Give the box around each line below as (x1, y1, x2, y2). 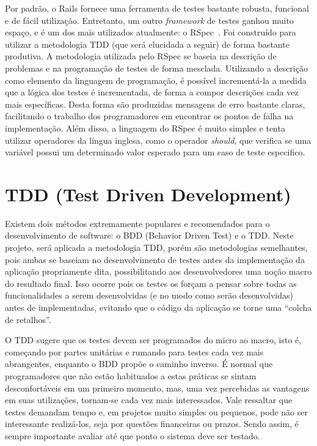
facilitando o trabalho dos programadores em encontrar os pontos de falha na (5, 110, 294, 122)
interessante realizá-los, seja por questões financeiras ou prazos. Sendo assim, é (5, 417, 299, 430)
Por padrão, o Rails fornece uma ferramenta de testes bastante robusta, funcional (5, 2, 310, 14)
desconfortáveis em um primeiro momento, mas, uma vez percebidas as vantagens (5, 381, 310, 394)
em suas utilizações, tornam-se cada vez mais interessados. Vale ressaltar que (5, 393, 293, 406)
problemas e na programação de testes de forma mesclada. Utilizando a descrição (5, 61, 308, 74)
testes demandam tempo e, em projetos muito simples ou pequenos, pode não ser (5, 405, 308, 418)
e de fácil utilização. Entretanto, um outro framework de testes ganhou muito (5, 13, 294, 26)
